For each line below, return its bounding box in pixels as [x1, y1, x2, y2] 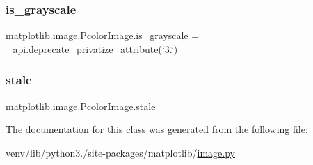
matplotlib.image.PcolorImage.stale [6, 98, 156, 113]
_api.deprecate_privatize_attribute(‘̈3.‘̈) [6, 41, 178, 56]
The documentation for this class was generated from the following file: [6, 122, 308, 136]
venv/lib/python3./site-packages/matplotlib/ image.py [6, 145, 235, 159]
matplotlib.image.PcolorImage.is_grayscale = [6, 28, 200, 42]
